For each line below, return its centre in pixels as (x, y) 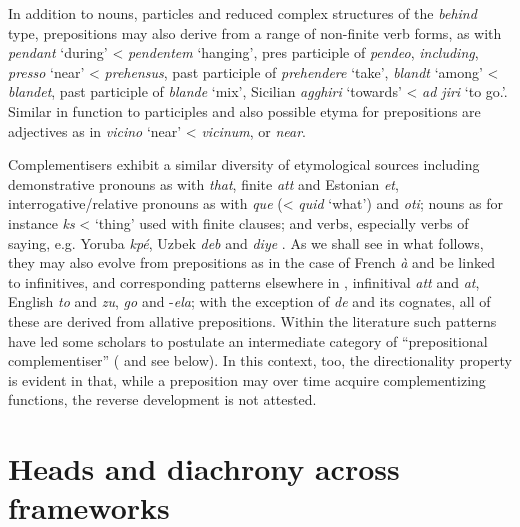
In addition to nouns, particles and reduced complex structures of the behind (242, 13)
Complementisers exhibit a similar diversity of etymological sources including (244, 164)
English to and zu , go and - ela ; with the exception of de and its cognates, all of (249, 301)
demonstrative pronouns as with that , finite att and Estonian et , (203, 183)
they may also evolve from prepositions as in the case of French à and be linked (251, 262)
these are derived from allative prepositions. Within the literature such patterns (252, 320)
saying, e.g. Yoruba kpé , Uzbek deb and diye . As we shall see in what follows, (246, 242)
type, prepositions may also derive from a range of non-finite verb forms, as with (255, 32)
